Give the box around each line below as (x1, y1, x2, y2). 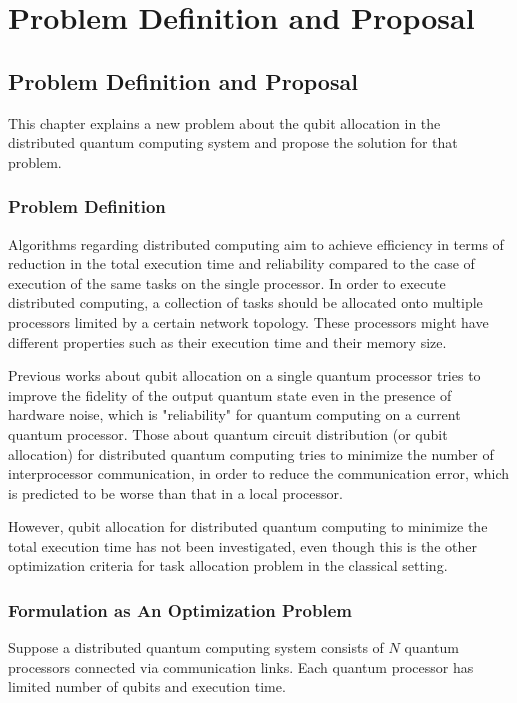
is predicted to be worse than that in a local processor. (8, 482, 343, 503)
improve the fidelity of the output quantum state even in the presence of (8, 384, 452, 405)
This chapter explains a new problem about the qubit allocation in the (8, 112, 441, 133)
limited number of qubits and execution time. (8, 676, 286, 697)
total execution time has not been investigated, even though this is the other (8, 535, 477, 556)
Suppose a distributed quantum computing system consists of (8, 637, 384, 658)
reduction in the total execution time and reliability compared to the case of (8, 253, 475, 274)
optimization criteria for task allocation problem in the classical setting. (8, 555, 448, 576)
